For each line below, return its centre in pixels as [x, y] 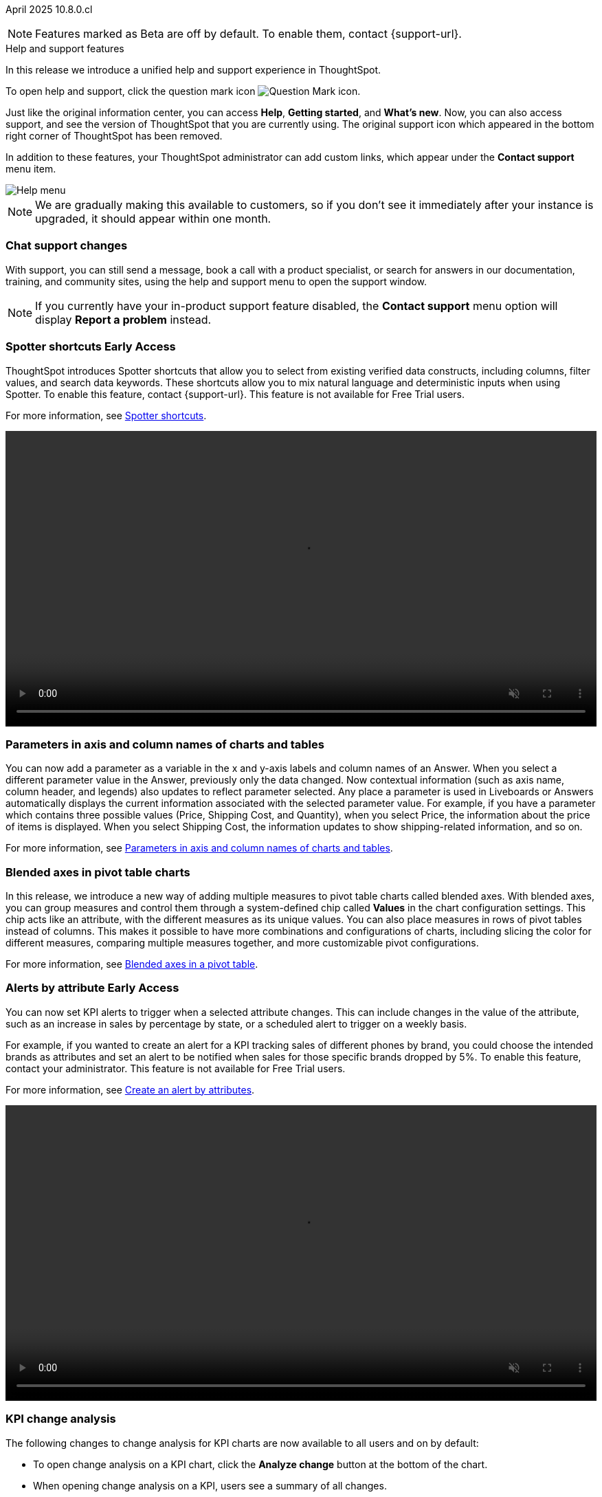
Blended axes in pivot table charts [98, 872]
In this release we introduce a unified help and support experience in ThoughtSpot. [193, 70]
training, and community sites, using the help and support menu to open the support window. [216, 281]
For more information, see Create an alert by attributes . [130, 1089]
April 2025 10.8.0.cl [49, 9]
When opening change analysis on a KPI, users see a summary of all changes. [210, 1485]
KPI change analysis [61, 1419]
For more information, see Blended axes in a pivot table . [132, 964]
